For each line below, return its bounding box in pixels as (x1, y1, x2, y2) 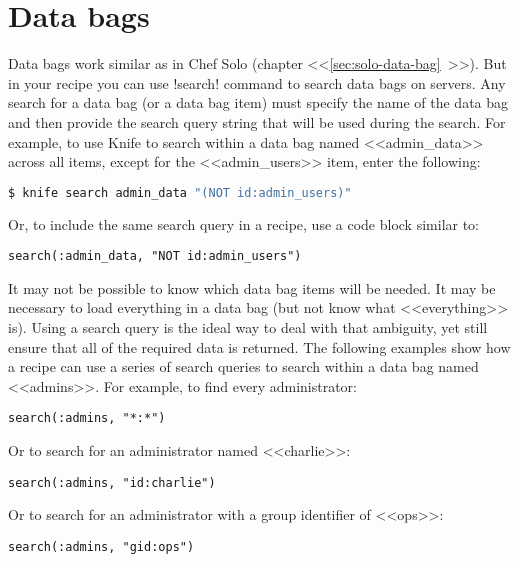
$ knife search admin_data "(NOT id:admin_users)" (8, 185, 352, 200)
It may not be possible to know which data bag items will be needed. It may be (8, 277, 496, 298)
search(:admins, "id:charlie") (8, 475, 216, 490)
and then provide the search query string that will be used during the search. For (8, 111, 506, 132)
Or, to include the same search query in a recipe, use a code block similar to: (8, 213, 480, 234)
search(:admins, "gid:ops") (8, 539, 195, 554)
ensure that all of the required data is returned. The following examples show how (8, 336, 511, 357)
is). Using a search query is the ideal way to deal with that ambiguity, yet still (8, 317, 488, 337)
